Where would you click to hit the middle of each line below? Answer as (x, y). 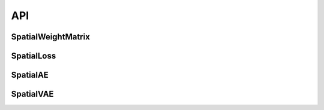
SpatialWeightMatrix (50, 37)
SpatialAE (30, 75)
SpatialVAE (32, 94)
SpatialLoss (34, 56)
